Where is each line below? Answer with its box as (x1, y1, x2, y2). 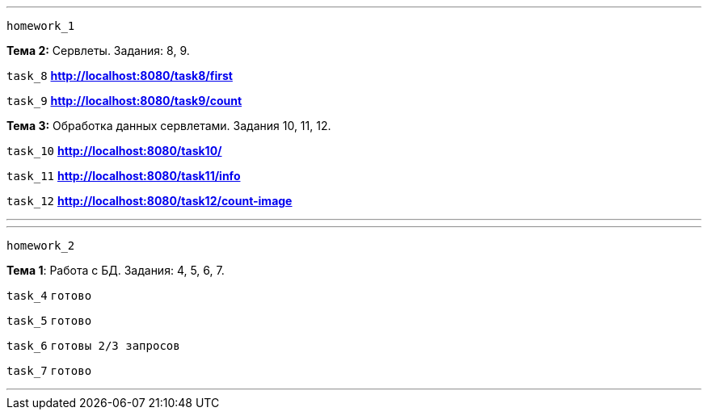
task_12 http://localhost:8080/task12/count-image (6, 194, 293, 208)
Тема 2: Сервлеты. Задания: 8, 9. (6, 44, 190, 57)
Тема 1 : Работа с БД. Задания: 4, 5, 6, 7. (6, 263, 225, 277)
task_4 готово (6, 289, 92, 302)
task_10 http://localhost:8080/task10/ (6, 144, 222, 158)
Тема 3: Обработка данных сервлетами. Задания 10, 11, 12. (6, 119, 331, 132)
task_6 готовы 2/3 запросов (6, 339, 180, 352)
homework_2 (6, 239, 75, 252)
